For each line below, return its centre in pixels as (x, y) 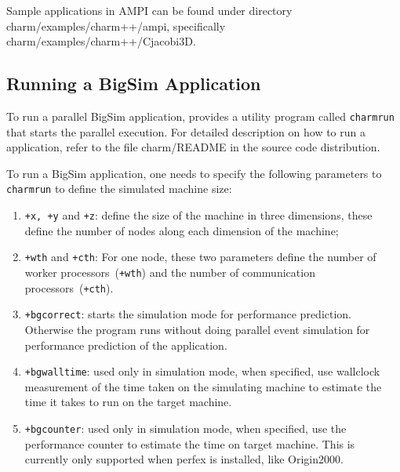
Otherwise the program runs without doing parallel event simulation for (197, 329)
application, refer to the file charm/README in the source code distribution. (193, 147)
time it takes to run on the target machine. (128, 402)
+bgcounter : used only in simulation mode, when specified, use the (185, 428)
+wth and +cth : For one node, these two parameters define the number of (200, 257)
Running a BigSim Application (134, 84)
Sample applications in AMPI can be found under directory (149, 10)
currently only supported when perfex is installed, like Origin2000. (184, 459)
